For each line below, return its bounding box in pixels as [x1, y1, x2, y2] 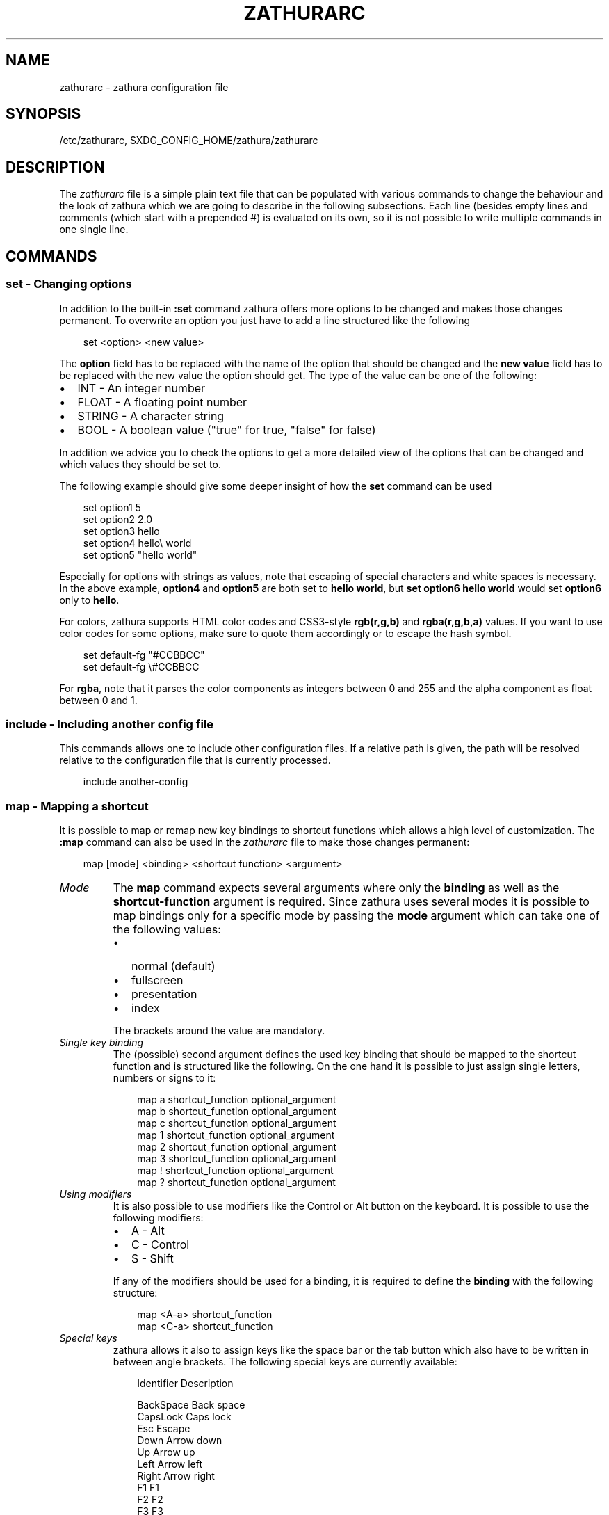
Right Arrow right [137, 1470, 215, 1482]
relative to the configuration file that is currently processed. [59, 754, 331, 767]
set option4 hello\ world [83, 536, 192, 549]
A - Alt [131, 1224, 165, 1237]
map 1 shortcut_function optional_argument [137, 1129, 335, 1141]
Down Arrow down [137, 1434, 222, 1446]
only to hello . [59, 593, 120, 606]
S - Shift [131, 1251, 174, 1265]
